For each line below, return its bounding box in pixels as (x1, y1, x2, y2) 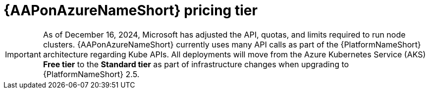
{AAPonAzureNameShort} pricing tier (3, 2, 258, 19)
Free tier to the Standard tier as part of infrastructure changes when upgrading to (43, 59, 349, 69)
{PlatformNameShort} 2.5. (43, 69, 140, 79)
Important (5, 49, 41, 59)
